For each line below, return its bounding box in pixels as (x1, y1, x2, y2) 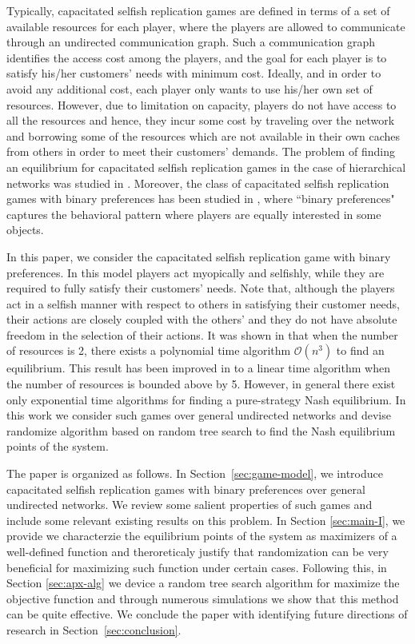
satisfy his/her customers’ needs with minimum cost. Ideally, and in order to (6, 65, 381, 81)
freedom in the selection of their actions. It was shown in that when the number (6, 326, 398, 343)
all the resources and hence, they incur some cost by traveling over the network (6, 112, 395, 129)
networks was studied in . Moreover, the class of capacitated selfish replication (6, 174, 389, 191)
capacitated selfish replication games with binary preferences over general (6, 480, 365, 497)
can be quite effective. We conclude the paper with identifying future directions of (6, 606, 408, 622)
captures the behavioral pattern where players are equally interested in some (6, 205, 381, 222)
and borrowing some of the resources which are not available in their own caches (6, 127, 401, 144)
